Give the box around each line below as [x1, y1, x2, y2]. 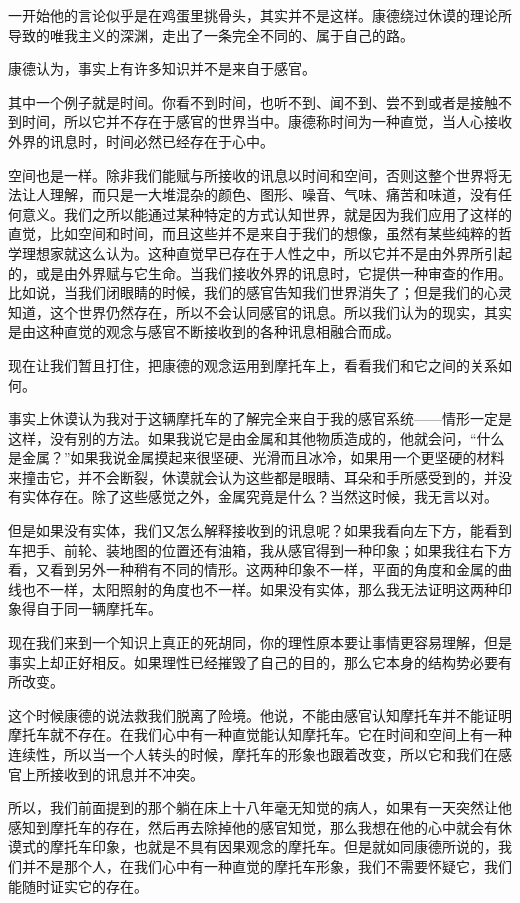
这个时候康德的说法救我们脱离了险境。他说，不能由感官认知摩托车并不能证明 [8, 704, 512, 725]
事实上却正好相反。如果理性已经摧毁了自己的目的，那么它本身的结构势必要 [8, 651, 498, 672]
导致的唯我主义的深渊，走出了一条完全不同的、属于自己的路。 [8, 24, 414, 45]
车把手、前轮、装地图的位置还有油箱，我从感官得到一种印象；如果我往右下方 [8, 539, 512, 560]
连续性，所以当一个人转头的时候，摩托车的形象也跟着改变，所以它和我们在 [8, 744, 498, 764]
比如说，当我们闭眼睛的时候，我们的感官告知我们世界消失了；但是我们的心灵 [8, 282, 512, 303]
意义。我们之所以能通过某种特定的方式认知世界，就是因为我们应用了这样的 [21, 203, 512, 224]
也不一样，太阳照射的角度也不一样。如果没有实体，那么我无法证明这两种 [21, 578, 498, 599]
